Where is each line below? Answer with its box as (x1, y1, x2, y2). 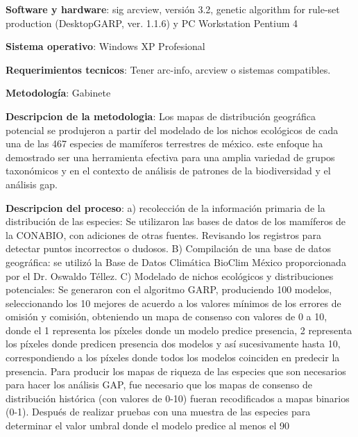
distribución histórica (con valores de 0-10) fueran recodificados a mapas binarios (6, 390, 350, 405)
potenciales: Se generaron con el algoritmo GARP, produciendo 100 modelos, (6, 282, 332, 297)
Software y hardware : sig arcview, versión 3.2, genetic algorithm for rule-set (6, 2, 340, 16)
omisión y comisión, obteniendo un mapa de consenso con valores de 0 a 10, (6, 309, 327, 324)
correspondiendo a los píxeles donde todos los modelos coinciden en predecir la (6, 350, 340, 365)
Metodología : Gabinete (6, 85, 111, 100)
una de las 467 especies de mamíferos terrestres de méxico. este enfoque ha (6, 136, 323, 151)
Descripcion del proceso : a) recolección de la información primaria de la (6, 200, 325, 215)
